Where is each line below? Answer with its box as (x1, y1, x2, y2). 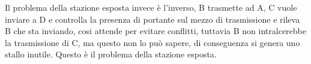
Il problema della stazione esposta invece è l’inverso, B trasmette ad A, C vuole (5, 1, 297, 13)
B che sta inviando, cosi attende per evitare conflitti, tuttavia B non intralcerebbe (5, 25, 306, 37)
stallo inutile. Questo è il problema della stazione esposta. (5, 48, 217, 60)
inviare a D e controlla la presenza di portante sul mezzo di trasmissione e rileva (5, 13, 300, 25)
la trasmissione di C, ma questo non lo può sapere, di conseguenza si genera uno (5, 36, 300, 48)
